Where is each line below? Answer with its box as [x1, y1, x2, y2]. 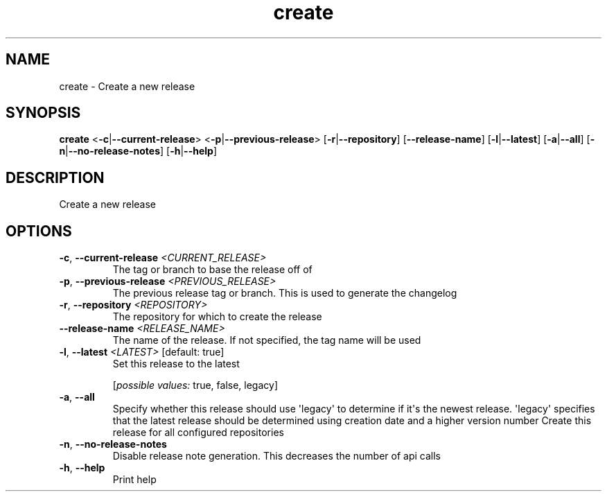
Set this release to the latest [112, 358, 240, 370]
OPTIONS [6, 222, 72, 240]
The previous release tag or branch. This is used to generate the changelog [112, 287, 457, 299]
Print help [112, 473, 157, 486]
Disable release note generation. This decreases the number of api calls [112, 450, 441, 462]
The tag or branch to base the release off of [112, 263, 313, 276]
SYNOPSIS [6, 104, 81, 122]
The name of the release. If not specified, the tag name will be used [112, 334, 421, 347]
